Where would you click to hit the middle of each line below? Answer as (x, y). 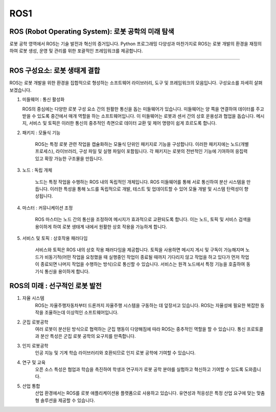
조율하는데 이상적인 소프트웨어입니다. (81, 313)
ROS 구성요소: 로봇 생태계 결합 (55, 71)
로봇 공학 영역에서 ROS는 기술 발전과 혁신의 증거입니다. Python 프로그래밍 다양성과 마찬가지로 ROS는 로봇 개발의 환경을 (129, 44)
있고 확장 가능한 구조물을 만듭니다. (69, 158)
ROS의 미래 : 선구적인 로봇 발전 (56, 286)
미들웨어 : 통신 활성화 (43, 99)
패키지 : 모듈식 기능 (41, 133)
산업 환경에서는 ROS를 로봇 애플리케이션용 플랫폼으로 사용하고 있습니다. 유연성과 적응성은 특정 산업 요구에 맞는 (145, 393)
